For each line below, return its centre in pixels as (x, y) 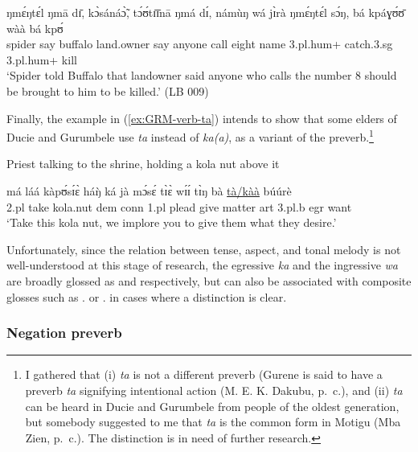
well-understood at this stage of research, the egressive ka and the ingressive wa (202, 265)
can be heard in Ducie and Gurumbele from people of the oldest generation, (212, 406)
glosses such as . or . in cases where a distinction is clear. (147, 296)
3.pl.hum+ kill (42, 59)
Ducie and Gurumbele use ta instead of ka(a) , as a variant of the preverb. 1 (190, 136)
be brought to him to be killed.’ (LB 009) (108, 90)
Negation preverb (64, 333)
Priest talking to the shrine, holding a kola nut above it (143, 164)
